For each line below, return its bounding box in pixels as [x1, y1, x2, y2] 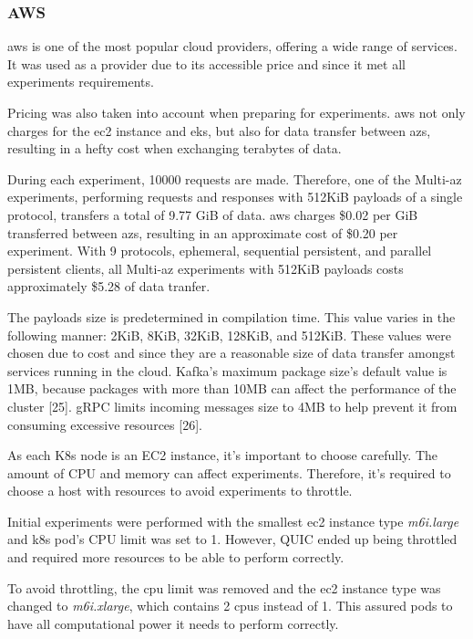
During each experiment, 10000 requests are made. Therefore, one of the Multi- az [7, 169, 462, 188]
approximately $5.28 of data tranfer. [7, 277, 211, 296]
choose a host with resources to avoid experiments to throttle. [7, 481, 353, 500]
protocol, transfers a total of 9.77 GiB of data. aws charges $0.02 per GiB [7, 204, 418, 224]
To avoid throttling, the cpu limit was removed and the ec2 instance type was [7, 578, 441, 597]
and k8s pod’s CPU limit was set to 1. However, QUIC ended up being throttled [7, 529, 458, 549]
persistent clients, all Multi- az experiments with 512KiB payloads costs [7, 258, 404, 278]
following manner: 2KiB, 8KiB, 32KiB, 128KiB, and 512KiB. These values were [7, 325, 451, 344]
